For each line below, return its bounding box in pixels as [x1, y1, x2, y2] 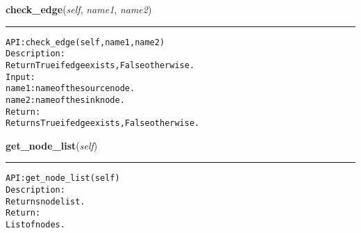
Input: [6, 72, 35, 82]
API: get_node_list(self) [6, 173, 120, 184]
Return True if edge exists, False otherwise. [6, 60, 195, 70]
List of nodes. [6, 220, 65, 230]
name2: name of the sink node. [6, 95, 125, 105]
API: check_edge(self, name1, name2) [6, 37, 165, 47]
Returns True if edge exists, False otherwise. [6, 118, 200, 129]
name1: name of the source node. [6, 83, 135, 94]
